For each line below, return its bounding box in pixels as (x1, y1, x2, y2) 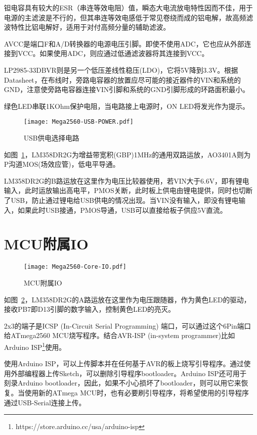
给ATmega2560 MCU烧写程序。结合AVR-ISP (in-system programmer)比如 (4, 330, 235, 340)
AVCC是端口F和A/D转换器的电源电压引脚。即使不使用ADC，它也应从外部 (4, 38, 244, 48)
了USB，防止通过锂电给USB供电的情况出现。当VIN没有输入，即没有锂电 (4, 194, 239, 205)
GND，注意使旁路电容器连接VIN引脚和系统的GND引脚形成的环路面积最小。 (4, 84, 250, 95)
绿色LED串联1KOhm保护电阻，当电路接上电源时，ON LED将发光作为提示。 (4, 100, 250, 111)
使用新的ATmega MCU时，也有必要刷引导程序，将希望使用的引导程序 (24, 387, 249, 397)
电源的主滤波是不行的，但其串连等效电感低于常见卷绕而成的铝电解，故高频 (4, 12, 246, 22)
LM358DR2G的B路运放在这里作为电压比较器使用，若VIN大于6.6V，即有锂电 (4, 175, 249, 186)
